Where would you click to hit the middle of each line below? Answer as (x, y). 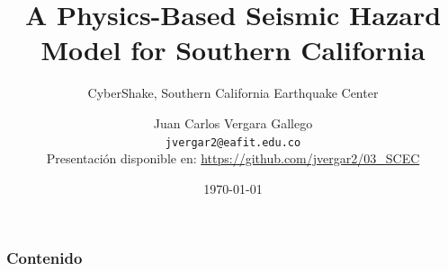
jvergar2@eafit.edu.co (233, 142)
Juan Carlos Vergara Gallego (233, 122)
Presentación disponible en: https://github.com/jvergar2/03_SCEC (233, 158)
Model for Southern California (233, 50)
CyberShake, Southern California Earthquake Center (233, 93)
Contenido (45, 258)
